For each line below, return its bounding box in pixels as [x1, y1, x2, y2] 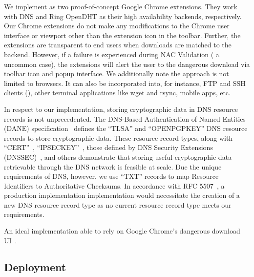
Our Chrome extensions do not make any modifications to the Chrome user [4, 21, 230, 31]
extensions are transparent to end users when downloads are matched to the [4, 40, 232, 50]
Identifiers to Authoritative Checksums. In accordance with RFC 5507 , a [4, 180, 225, 191]
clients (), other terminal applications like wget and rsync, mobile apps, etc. [4, 87, 231, 98]
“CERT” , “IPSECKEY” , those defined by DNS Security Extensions [4, 142, 213, 152]
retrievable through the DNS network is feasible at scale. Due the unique [4, 161, 222, 171]
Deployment [4, 259, 66, 274]
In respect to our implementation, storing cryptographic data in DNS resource [4, 104, 238, 114]
